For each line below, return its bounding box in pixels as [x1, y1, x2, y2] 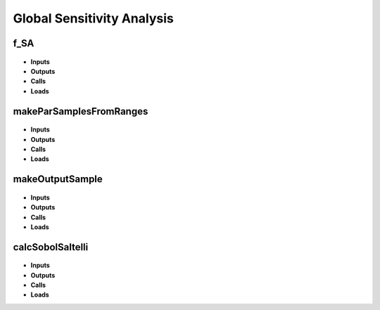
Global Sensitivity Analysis [13, 11, 174, 26]
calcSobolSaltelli [13, 241, 89, 253]
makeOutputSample [13, 173, 103, 186]
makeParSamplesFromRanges [13, 105, 148, 117]
